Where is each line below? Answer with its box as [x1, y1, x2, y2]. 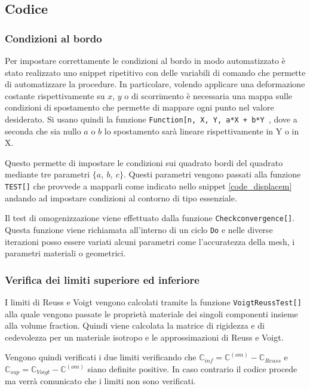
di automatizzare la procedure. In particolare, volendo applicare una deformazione [5, 78, 305, 90]
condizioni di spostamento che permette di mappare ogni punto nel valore [5, 101, 274, 114]
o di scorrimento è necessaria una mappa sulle [124, 89, 293, 102]
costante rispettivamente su [5, 89, 105, 102]
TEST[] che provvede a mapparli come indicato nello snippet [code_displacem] [5, 180, 292, 192]
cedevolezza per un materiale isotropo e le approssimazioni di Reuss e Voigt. [5, 330, 284, 343]
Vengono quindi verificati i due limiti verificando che [5, 351, 197, 363]
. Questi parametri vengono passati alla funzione [123, 168, 301, 180]
